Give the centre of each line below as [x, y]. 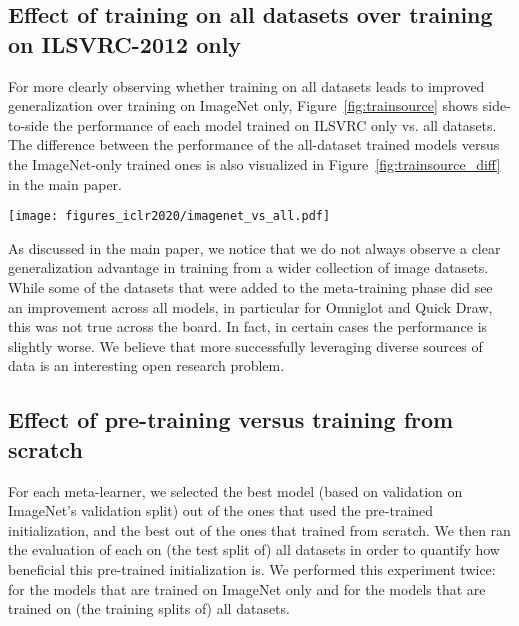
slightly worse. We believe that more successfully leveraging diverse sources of [245, 345]
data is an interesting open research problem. [146, 365]
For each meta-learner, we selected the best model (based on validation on [235, 490]
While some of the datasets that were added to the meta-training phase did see [250, 287]
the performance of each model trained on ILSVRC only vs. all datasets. [275, 124]
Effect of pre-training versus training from [231, 419]
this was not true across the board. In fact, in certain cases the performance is [248, 326]
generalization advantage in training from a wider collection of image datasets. [248, 267]
